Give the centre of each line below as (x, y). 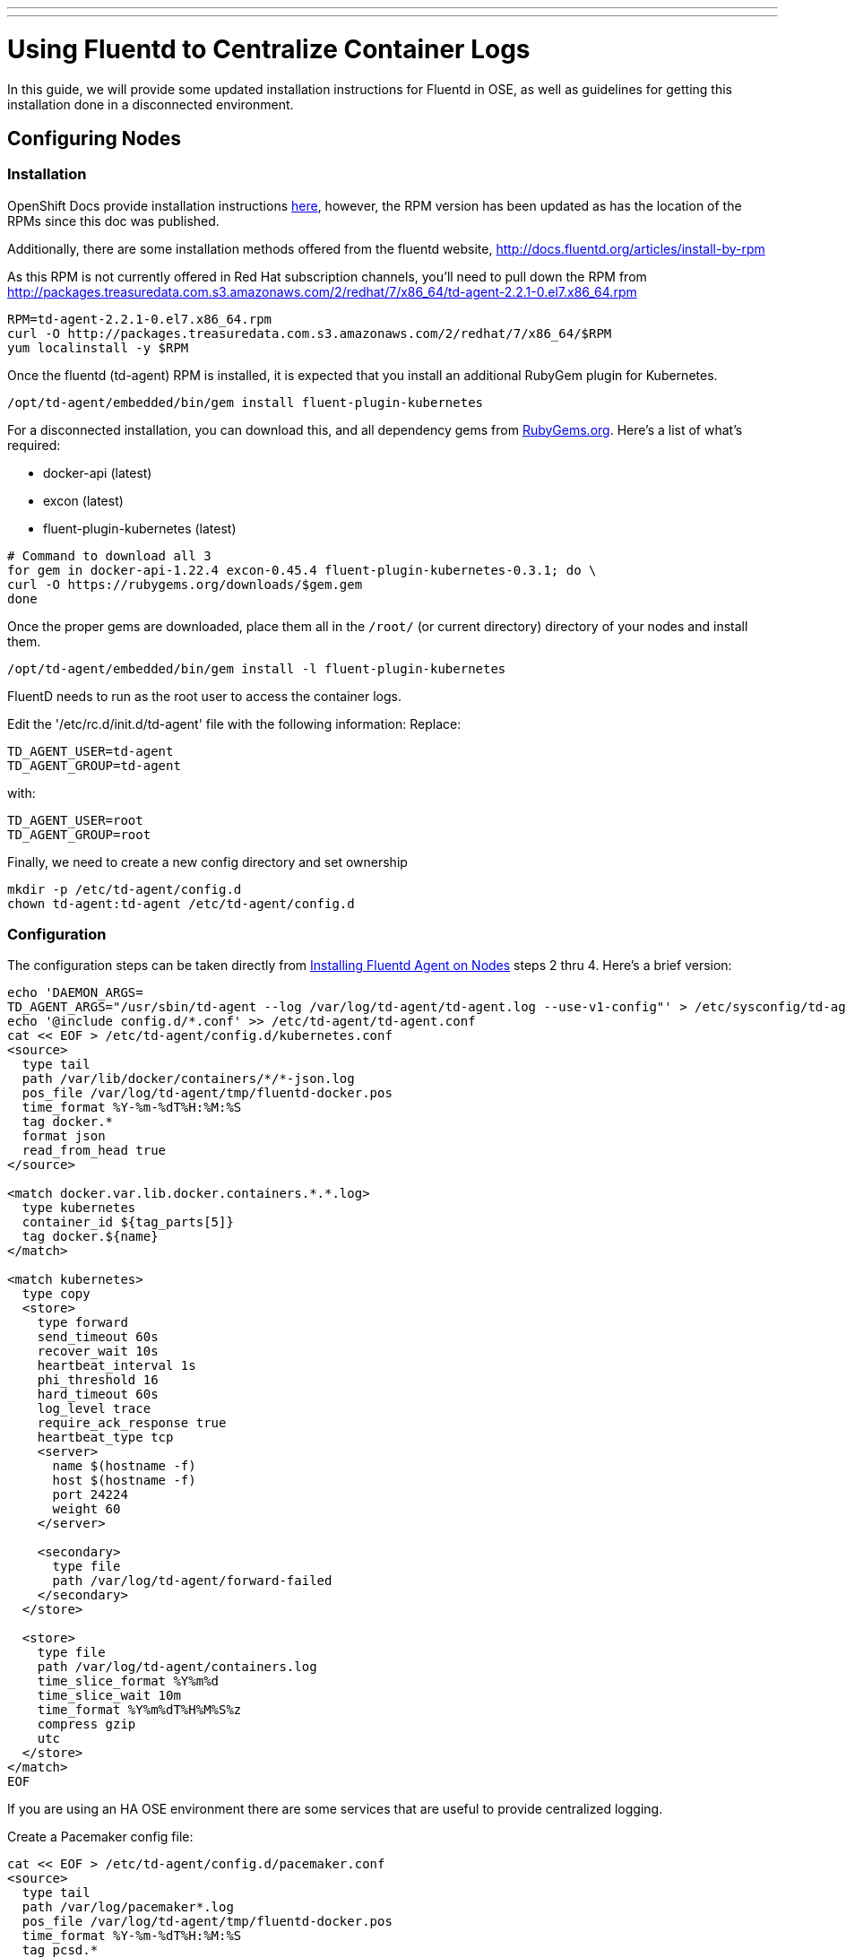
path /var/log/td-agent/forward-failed (192, 1581)
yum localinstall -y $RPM (98, 347)
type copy (56, 1294)
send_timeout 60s (98, 1337)
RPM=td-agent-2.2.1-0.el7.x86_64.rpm (140, 319)
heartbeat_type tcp (105, 1438)
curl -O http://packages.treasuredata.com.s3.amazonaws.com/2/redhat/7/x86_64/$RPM (310, 333)
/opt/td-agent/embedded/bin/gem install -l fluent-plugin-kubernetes (257, 668)
